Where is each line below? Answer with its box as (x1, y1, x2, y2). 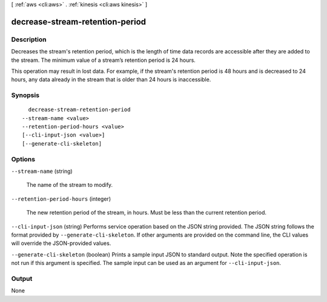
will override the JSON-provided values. (11, 240, 111, 247)
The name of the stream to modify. (26, 181, 113, 189)
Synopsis (11, 91, 39, 99)
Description (11, 35, 47, 44)
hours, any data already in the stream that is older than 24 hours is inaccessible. (11, 76, 211, 83)
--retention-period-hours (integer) (11, 195, 111, 203)
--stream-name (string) (11, 167, 73, 175)
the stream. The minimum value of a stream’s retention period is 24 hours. (11, 56, 196, 64)
